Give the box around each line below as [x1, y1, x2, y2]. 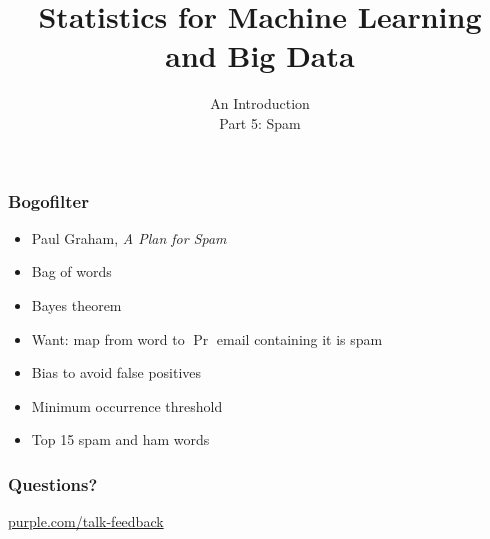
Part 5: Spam [219, 112, 301, 133]
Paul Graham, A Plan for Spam [31, 227, 227, 248]
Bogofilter [8, 188, 89, 213]
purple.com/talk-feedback [8, 511, 164, 532]
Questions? [8, 471, 98, 496]
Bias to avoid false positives [31, 362, 202, 383]
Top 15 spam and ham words [31, 429, 210, 450]
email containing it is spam [216, 328, 383, 349]
